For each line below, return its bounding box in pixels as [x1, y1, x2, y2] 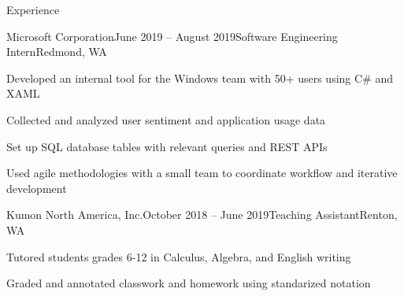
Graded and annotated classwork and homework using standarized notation [6, 275, 371, 291]
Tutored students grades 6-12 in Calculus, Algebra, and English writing [6, 248, 351, 265]
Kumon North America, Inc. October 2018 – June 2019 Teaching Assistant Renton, [6, 206, 398, 223]
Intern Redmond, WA [6, 43, 107, 60]
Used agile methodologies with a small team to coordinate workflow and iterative [6, 165, 398, 181]
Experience [6, 2, 60, 17]
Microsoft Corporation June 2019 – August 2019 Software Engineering [6, 28, 338, 44]
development [6, 179, 67, 196]
